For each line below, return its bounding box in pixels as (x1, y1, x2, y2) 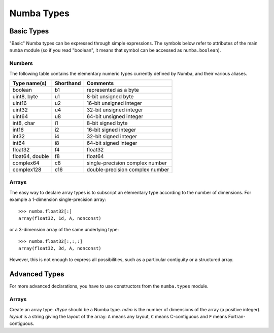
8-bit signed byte (86, 119, 128, 127)
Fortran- (228, 313, 246, 319)
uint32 (12, 106, 28, 113)
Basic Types (9, 27, 49, 35)
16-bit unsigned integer (86, 99, 142, 106)
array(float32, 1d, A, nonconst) (18, 215, 101, 221)
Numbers (9, 60, 33, 67)
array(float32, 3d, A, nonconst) (18, 245, 101, 252)
